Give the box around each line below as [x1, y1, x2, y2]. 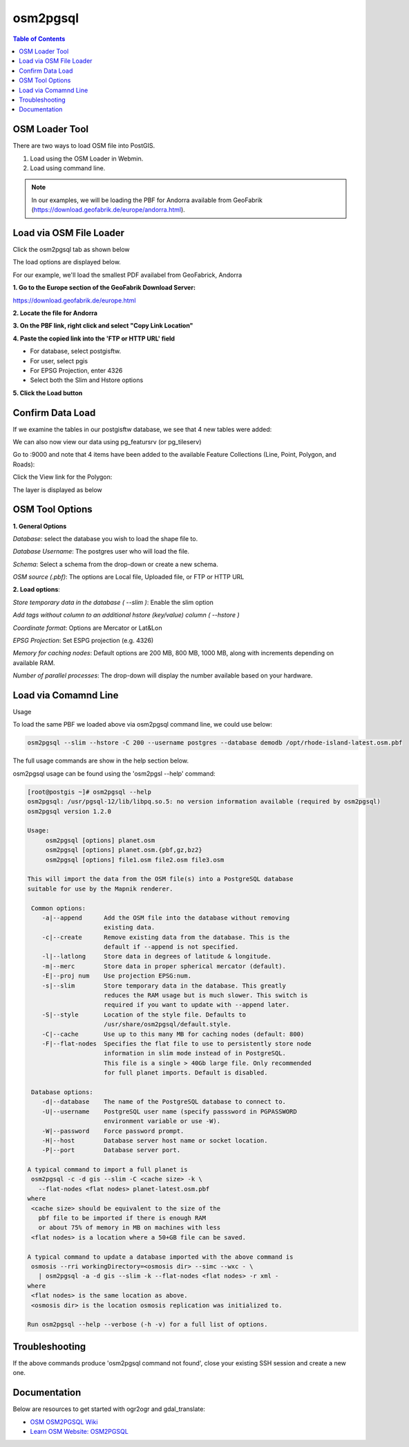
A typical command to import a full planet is [27, 1166, 188, 1174]
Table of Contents [12, 35, 66, 43]
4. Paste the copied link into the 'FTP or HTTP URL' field [12, 334, 175, 343]
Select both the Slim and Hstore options [30, 376, 144, 384]
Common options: [31, 904, 86, 912]
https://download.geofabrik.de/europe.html [12, 296, 136, 304]
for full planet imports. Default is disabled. [104, 1069, 268, 1077]
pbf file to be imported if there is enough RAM [38, 1214, 207, 1222]
